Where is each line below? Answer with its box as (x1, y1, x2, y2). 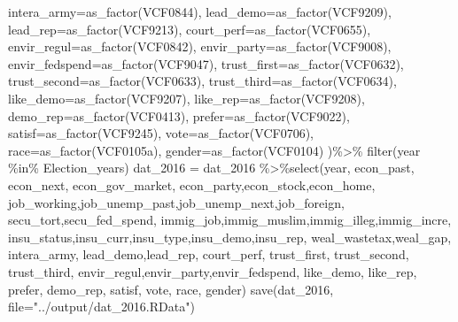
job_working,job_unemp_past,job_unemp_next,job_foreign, (8, 193, 345, 211)
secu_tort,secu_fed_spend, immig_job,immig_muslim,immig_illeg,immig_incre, (8, 211, 452, 229)
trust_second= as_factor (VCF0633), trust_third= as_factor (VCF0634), (8, 72, 397, 90)
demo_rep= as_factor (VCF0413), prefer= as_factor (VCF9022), (8, 106, 350, 125)
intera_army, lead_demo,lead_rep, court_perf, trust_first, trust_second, (8, 245, 409, 264)
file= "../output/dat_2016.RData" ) (8, 297, 195, 316)
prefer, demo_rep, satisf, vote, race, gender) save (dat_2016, (8, 280, 334, 298)
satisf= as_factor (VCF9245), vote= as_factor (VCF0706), (8, 124, 314, 142)
